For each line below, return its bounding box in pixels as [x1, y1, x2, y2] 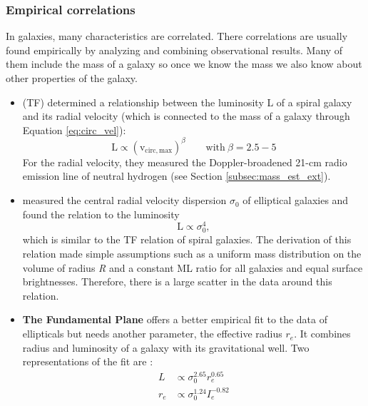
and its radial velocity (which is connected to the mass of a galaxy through [22, 108, 350, 123]
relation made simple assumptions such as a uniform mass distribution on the [22, 246, 362, 261]
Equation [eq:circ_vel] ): [22, 122, 126, 137]
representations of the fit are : [22, 354, 153, 369]
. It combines [294, 326, 351, 341]
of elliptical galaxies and [242, 193, 349, 208]
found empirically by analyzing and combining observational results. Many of [6, 42, 343, 57]
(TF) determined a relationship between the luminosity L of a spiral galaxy [22, 94, 352, 109]
